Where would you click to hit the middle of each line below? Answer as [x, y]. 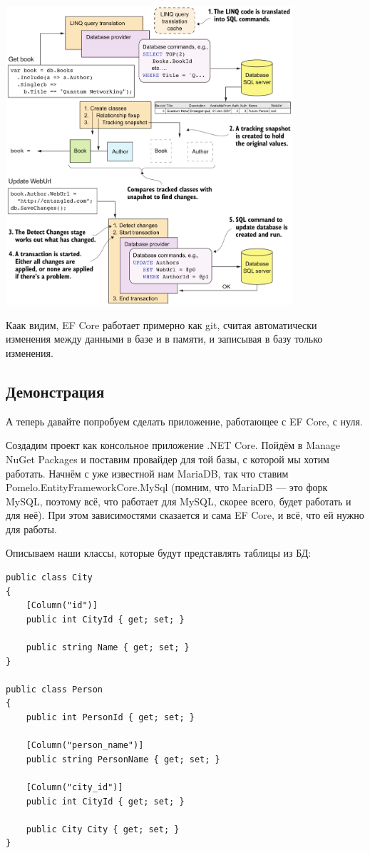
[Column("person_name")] [85, 746]
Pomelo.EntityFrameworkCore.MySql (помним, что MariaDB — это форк [167, 487]
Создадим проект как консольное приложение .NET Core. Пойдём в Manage [173, 445]
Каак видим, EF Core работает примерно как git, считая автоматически [161, 324]
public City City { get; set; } [103, 829]
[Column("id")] [62, 606]
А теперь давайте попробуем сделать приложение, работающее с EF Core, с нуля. [184, 421]
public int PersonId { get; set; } [110, 717]
